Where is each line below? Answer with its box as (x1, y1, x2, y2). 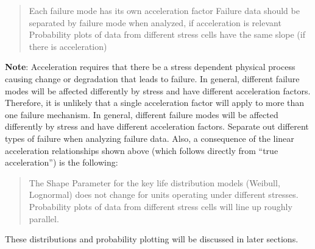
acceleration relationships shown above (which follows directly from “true (5, 144, 278, 156)
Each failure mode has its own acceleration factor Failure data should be (29, 4, 300, 16)
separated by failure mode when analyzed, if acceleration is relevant (29, 16, 281, 29)
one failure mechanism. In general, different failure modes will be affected (5, 108, 278, 121)
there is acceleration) (29, 40, 107, 52)
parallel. (29, 212, 59, 225)
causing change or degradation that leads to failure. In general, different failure (5, 72, 300, 85)
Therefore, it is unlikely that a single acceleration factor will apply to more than (5, 96, 305, 109)
